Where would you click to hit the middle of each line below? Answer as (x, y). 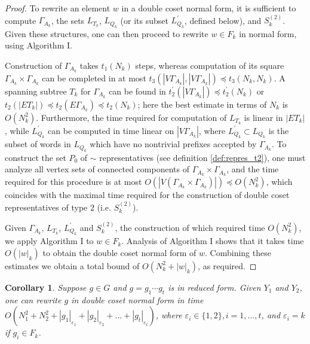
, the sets (68, 20)
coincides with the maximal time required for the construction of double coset (147, 195)
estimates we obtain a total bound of (72, 265)
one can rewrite (33, 299)
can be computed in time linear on (111, 130)
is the (279, 130)
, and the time (253, 169)
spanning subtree (36, 91)
